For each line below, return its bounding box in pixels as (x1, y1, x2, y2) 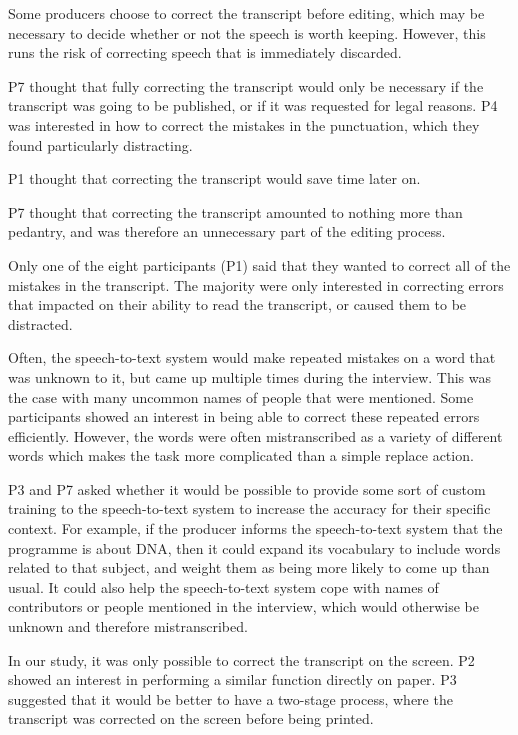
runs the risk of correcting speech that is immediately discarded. (8, 42, 402, 63)
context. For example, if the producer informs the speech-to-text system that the (8, 518, 503, 539)
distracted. (8, 313, 73, 334)
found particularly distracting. (8, 134, 193, 155)
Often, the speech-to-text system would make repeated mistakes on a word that (8, 347, 496, 368)
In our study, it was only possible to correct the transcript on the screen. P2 (8, 649, 475, 670)
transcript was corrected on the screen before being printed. (8, 708, 374, 729)
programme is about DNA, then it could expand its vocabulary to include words (8, 537, 501, 558)
